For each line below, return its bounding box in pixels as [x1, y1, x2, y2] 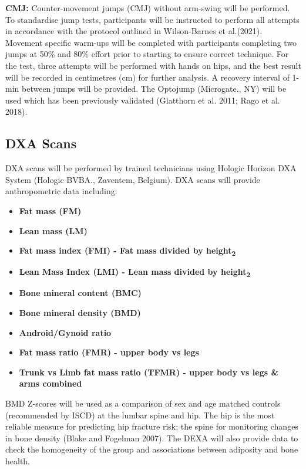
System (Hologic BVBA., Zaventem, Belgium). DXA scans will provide [5, 173, 260, 185]
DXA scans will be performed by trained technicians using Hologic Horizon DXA [5, 162, 297, 174]
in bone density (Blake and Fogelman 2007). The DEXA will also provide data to [5, 431, 298, 444]
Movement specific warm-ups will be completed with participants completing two [5, 36, 297, 48]
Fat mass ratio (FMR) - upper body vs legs [19, 346, 199, 358]
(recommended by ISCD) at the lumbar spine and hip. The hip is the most [5, 408, 275, 421]
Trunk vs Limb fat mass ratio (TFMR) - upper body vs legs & [19, 365, 278, 378]
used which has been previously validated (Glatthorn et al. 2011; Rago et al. [5, 94, 280, 106]
